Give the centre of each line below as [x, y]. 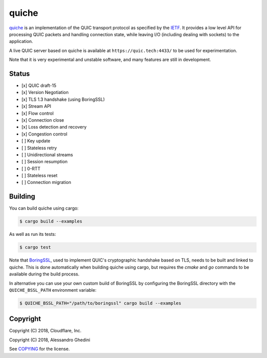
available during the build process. [44, 274]
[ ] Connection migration [46, 182]
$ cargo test [35, 247]
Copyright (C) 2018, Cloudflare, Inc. [45, 331]
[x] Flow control [38, 113]
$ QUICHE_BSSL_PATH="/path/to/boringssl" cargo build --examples [100, 303]
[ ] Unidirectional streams [47, 155]
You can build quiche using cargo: [44, 208]
